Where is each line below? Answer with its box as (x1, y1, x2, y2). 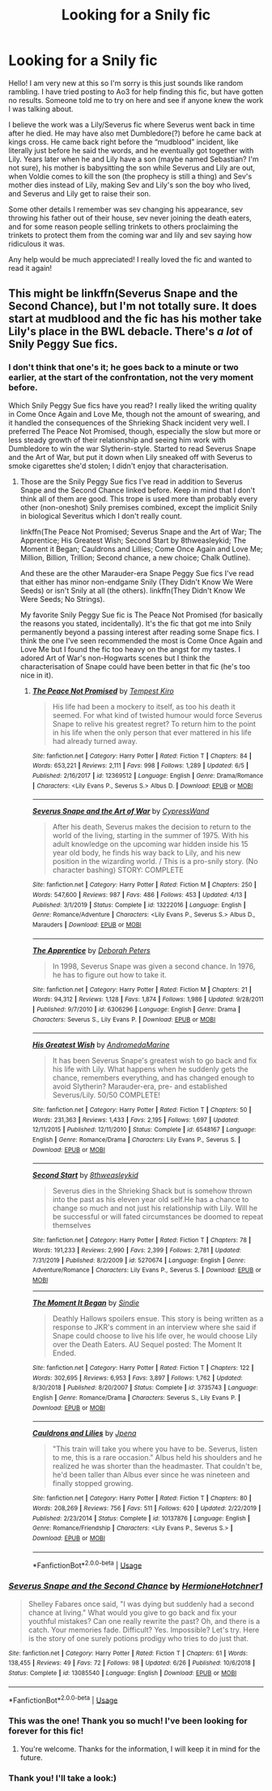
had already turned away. (52, 736, 138, 745)
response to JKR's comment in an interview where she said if (52, 1322, 257, 1332)
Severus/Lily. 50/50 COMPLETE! (52, 1090, 160, 1100)
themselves (52, 1221, 91, 1231)
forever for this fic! (8, 1725, 84, 1737)
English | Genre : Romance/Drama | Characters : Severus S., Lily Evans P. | (32, 1394, 241, 1402)
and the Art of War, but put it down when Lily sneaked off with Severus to (8, 452, 253, 462)
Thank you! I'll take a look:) (8, 1772, 117, 1784)
